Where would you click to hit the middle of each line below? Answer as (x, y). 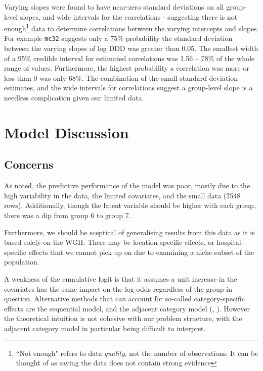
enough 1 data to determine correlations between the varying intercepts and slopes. (131, 28)
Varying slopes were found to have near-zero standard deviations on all (114, 7)
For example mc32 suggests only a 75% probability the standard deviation (118, 38)
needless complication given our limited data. (74, 98)
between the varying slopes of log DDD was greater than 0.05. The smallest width (131, 48)
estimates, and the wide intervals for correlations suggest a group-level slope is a (128, 88)
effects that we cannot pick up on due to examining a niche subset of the (141, 252)
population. (22, 262)
